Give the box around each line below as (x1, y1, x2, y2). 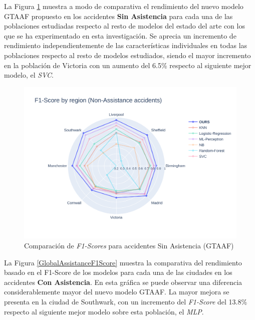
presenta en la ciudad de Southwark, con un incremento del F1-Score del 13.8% (4, 296, 247, 306)
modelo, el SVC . (4, 70, 54, 80)
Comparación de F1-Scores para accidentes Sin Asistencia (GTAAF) (24, 240, 234, 251)
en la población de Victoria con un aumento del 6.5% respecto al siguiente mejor (4, 60, 251, 70)
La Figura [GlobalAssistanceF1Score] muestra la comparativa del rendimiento (4, 257, 242, 267)
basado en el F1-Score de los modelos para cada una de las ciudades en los (4, 267, 232, 277)
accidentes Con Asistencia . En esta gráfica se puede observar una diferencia (4, 276, 242, 287)
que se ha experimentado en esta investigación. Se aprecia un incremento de (4, 30, 236, 41)
